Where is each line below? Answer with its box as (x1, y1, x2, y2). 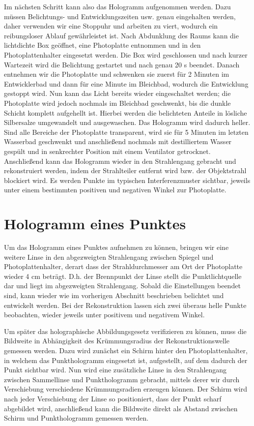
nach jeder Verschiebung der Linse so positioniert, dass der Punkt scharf (4, 393, 222, 403)
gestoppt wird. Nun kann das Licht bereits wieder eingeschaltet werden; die (4, 88, 231, 98)
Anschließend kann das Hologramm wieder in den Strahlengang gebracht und (4, 155, 236, 166)
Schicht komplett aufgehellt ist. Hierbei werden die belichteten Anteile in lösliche (4, 107, 247, 118)
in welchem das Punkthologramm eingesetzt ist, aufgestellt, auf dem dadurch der (4, 355, 248, 365)
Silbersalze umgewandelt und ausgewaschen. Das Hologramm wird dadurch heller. (4, 117, 251, 127)
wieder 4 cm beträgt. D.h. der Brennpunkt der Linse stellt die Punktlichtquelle (4, 271, 242, 281)
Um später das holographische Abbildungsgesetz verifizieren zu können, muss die (4, 326, 247, 336)
